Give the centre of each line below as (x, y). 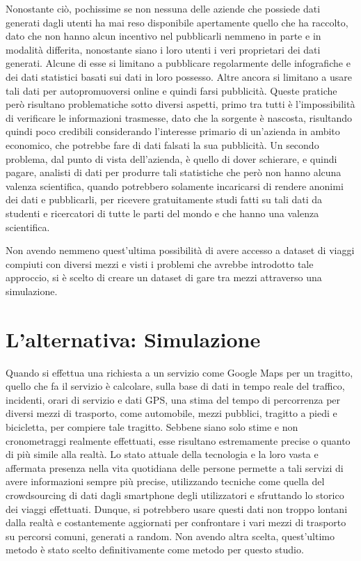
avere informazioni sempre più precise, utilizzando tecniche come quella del (165, 481)
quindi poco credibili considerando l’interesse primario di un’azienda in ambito (173, 131)
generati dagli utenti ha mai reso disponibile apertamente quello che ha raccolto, (177, 22)
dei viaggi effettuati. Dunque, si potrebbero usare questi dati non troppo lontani (177, 508)
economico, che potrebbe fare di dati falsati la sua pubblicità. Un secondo (162, 144)
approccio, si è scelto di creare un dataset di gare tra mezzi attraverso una (164, 277)
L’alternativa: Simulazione (133, 339)
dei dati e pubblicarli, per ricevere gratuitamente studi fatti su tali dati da (164, 199)
